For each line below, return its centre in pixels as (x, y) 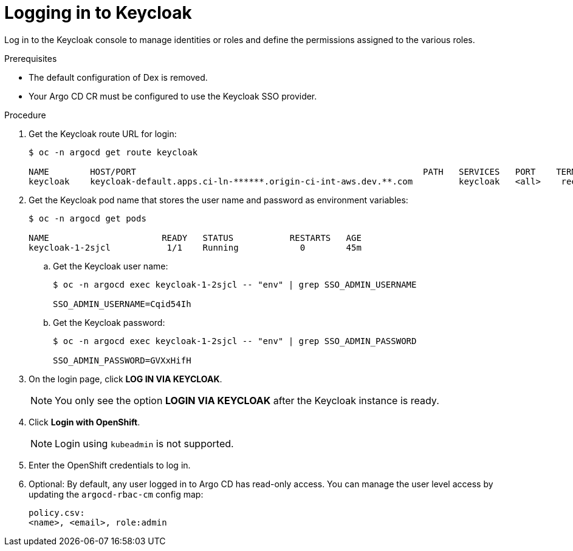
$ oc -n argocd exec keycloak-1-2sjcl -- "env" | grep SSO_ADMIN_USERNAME (235, 284)
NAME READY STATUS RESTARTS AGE (195, 238)
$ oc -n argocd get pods (87, 218)
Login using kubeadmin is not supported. (144, 443)
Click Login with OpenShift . (84, 422)
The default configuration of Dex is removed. (118, 77)
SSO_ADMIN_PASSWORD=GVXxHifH (122, 360)
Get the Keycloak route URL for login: (103, 134)
